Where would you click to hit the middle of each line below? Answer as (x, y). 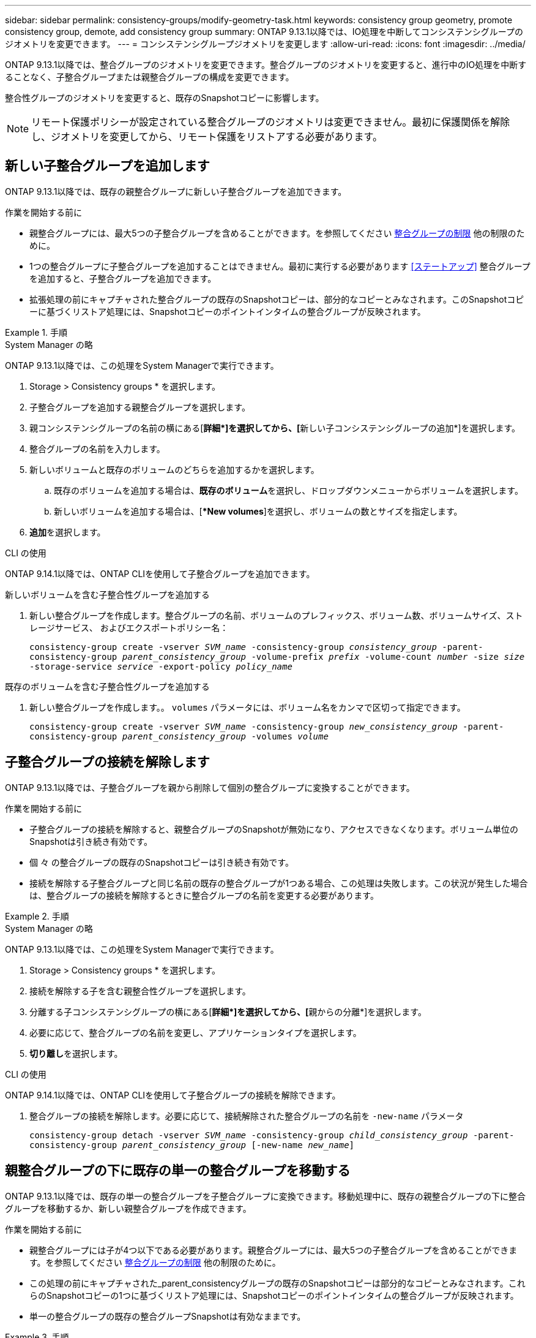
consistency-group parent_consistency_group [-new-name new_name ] (192, 1145)
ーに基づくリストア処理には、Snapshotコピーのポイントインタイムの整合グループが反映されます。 (228, 311)
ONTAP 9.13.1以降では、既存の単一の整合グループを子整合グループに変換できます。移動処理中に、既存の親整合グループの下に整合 (265, 1196)
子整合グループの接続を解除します (107, 762)
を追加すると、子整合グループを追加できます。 (123, 278)
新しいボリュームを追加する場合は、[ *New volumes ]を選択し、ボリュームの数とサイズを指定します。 (258, 511)
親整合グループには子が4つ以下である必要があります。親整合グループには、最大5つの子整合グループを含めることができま (274, 1250)
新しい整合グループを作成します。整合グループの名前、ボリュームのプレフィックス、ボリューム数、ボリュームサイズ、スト (276, 615)
